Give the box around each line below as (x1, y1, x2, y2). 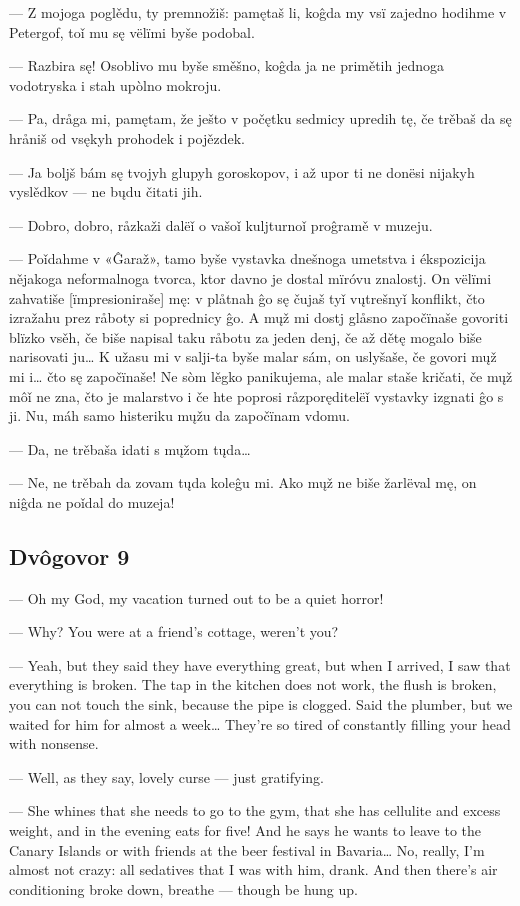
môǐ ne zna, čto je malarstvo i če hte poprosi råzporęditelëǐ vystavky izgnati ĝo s (9, 385, 504, 406)
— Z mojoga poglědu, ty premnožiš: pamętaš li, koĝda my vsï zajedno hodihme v (9, 2, 507, 22)
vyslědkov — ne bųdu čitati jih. (9, 181, 203, 202)
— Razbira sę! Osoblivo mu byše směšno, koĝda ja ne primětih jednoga (9, 55, 445, 76)
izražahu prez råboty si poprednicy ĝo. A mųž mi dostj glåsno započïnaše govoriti (9, 307, 509, 328)
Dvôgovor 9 (9, 540, 130, 571)
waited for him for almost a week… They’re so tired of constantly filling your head (9, 713, 511, 734)
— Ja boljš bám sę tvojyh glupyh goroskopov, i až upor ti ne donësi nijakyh (9, 161, 475, 182)
